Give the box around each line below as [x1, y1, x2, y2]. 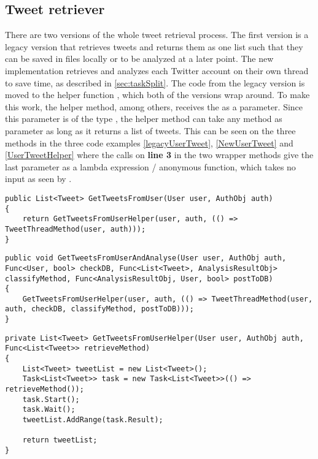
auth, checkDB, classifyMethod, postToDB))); [5, 305, 194, 314]
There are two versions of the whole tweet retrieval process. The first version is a [5, 28, 309, 41]
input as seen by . [5, 172, 72, 185]
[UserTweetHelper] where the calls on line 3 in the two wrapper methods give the [5, 148, 314, 161]
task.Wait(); [22, 405, 76, 414]
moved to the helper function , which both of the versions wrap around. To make [5, 88, 310, 101]
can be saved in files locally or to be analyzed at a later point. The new [5, 52, 274, 65]
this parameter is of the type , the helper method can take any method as [5, 112, 282, 125]
